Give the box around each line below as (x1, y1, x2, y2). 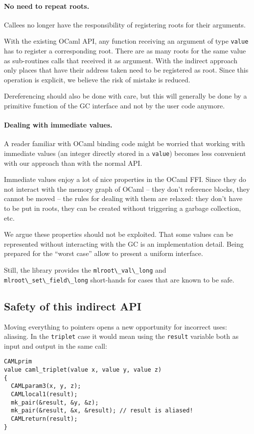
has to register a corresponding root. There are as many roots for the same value (4, 46, 246, 56)
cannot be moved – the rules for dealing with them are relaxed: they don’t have (4, 193, 243, 204)
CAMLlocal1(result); (11, 390, 78, 398)
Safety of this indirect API (4, 298, 141, 313)
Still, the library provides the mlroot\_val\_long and (4, 265, 166, 275)
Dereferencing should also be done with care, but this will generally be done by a (4, 91, 247, 101)
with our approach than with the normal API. (4, 157, 142, 168)
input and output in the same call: (4, 340, 107, 351)
